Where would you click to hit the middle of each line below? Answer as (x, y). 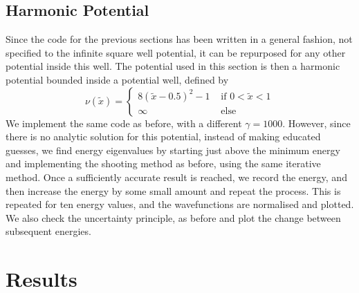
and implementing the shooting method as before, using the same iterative (163, 163)
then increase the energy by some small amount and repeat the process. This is (173, 190)
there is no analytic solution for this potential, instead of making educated (163, 136)
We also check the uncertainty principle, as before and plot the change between (173, 217)
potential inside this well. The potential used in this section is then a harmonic (173, 66)
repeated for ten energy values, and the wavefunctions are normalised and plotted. (180, 204)
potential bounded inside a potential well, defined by (117, 79)
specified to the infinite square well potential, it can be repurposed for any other (176, 52)
